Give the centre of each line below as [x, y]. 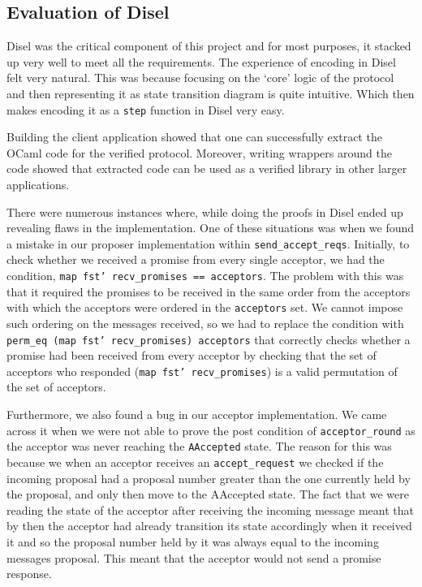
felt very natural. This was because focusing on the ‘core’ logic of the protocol [200, 78]
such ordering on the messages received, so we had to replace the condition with [205, 323]
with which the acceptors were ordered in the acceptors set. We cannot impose [205, 307]
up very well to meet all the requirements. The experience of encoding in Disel [201, 61]
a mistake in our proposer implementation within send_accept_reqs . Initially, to [208, 243]
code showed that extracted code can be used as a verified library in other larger [207, 168]
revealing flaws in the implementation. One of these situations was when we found [211, 228]
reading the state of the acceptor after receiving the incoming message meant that [210, 509]
